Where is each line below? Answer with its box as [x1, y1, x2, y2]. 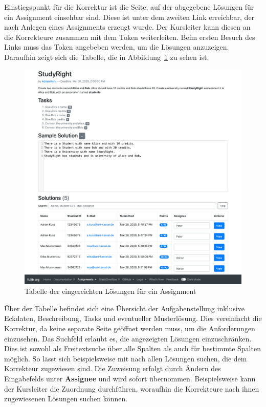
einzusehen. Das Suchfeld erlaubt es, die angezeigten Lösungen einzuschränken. [4, 333, 252, 344]
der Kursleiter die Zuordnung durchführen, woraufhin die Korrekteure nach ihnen [4, 383, 259, 394]
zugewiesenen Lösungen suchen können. [4, 393, 128, 404]
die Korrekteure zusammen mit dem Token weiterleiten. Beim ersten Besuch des [4, 31, 255, 42]
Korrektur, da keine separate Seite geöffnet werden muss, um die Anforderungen [4, 323, 255, 333]
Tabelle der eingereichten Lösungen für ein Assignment [25, 286, 196, 296]
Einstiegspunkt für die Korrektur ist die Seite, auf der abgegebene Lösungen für [4, 2, 254, 12]
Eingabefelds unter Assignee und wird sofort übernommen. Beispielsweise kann [4, 373, 256, 383]
